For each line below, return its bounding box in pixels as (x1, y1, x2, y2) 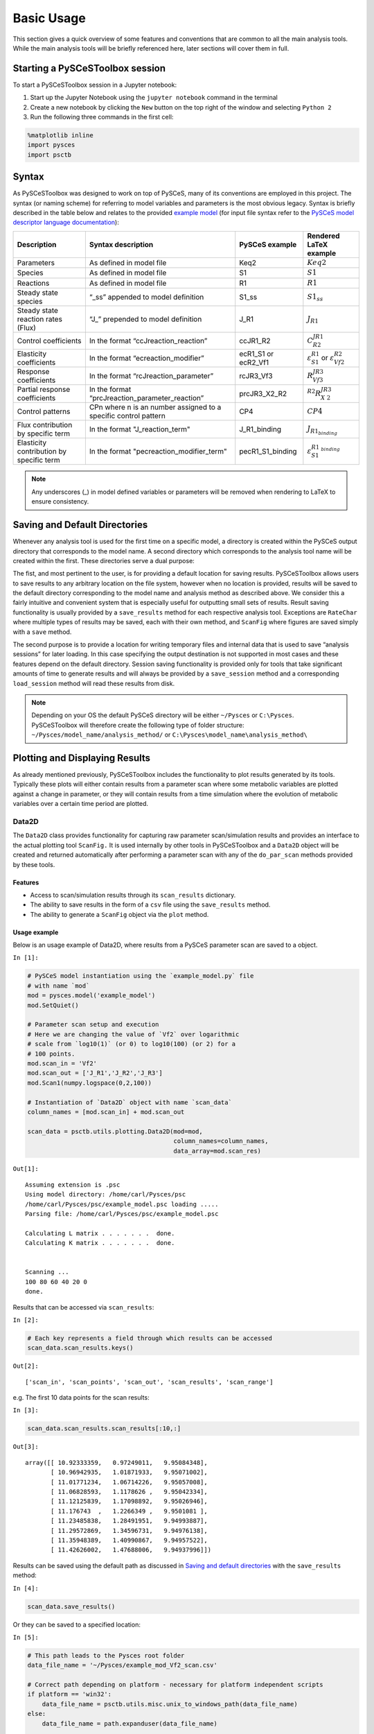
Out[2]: (12, 1362, 39, 1370)
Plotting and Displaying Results (12, 752, 151, 764)
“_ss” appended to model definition (89, 292, 204, 302)
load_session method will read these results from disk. (12, 679, 175, 687)
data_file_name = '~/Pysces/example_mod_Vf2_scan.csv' (27, 1661, 217, 1669)
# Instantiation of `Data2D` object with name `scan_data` (27, 1098, 232, 1106)
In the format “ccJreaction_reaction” (89, 336, 208, 346)
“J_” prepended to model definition (89, 314, 202, 324)
